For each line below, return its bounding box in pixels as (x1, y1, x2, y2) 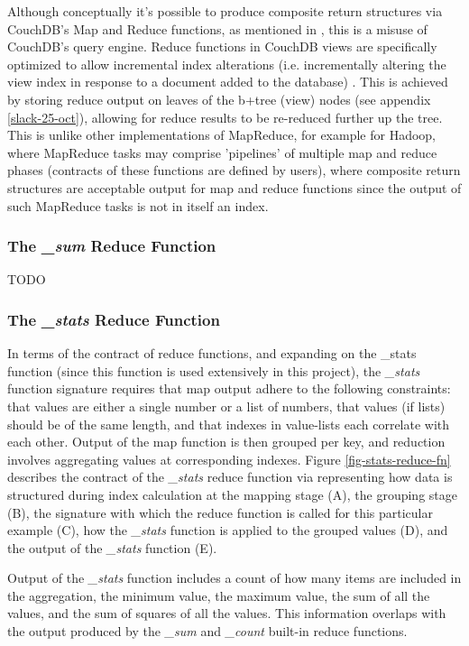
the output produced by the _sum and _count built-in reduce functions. (7, 622, 408, 641)
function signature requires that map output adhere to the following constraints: (7, 379, 451, 398)
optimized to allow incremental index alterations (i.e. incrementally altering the (7, 54, 446, 73)
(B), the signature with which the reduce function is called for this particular (7, 503, 433, 521)
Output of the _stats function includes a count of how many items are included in (7, 568, 462, 587)
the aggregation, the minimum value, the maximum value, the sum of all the (7, 586, 430, 604)
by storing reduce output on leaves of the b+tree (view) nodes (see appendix (7, 89, 431, 108)
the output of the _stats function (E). (7, 538, 217, 557)
